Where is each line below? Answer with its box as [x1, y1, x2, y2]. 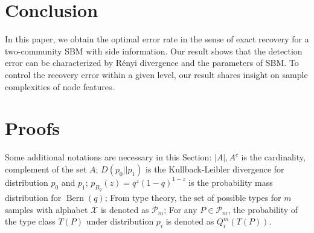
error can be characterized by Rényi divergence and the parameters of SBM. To [5, 56, 299, 69]
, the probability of [228, 203, 298, 215]
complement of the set [5, 162, 87, 175]
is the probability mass [188, 176, 273, 188]
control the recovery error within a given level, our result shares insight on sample [5, 68, 308, 80]
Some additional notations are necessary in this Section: [5, 151, 212, 163]
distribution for [5, 191, 62, 204]
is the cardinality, [241, 151, 306, 163]
